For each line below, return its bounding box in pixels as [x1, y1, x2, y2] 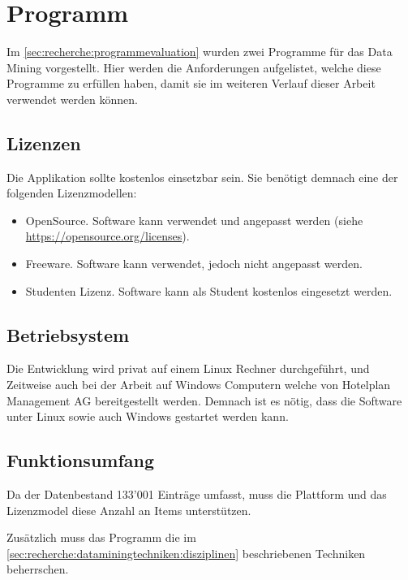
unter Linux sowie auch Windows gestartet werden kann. [6, 408, 289, 425]
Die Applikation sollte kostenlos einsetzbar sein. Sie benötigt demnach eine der [6, 168, 398, 185]
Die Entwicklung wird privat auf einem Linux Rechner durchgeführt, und [6, 360, 370, 377]
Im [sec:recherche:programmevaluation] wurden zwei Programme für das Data [6, 43, 393, 60]
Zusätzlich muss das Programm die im [6, 529, 196, 546]
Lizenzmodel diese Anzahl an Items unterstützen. [6, 501, 251, 518]
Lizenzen [6, 130, 81, 155]
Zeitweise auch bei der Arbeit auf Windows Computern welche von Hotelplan [6, 376, 391, 393]
